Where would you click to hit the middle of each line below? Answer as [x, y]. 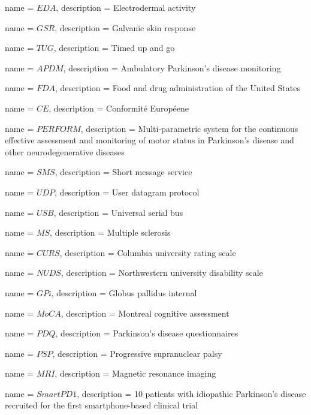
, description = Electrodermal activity [126, 7]
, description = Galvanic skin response [125, 27]
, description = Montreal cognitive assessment [145, 313]
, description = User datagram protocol [127, 192]
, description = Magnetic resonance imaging [135, 373]
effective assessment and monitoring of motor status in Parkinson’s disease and [150, 140]
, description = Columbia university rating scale [148, 252]
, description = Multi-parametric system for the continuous [189, 128]
